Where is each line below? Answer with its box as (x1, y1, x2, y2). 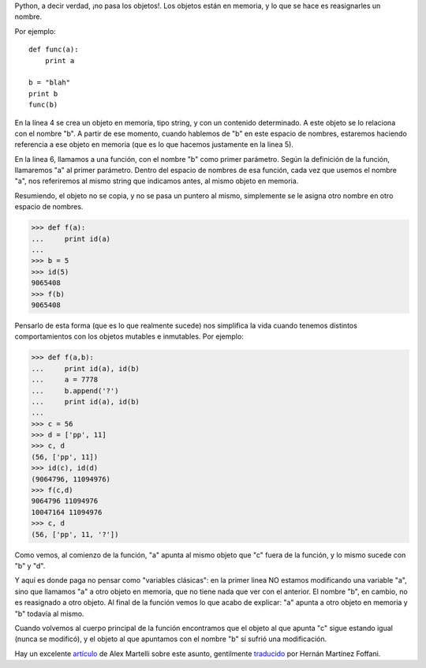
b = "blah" (28, 78, 71, 87)
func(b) (28, 100, 58, 110)
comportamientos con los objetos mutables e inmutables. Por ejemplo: (14, 332, 244, 341)
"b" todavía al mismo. (14, 609, 84, 618)
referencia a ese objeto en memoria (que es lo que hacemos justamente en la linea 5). (14, 140, 293, 149)
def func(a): (28, 45, 79, 54)
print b (28, 89, 58, 98)
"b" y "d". (14, 561, 46, 570)
